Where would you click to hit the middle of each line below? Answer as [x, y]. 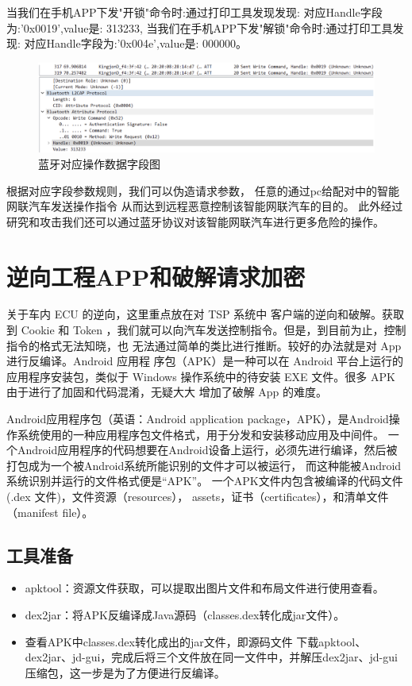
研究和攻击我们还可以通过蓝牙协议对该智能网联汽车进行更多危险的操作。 [195, 221]
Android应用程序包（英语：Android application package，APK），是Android [198, 418]
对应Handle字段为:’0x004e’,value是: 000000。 [135, 43]
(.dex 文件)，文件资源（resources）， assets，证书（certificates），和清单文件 [198, 496]
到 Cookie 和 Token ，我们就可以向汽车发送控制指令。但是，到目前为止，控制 [206, 330]
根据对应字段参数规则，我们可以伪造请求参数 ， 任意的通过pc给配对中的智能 [203, 190]
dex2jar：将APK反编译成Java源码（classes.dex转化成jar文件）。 [185, 614]
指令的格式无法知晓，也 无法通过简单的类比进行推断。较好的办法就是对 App [204, 345]
